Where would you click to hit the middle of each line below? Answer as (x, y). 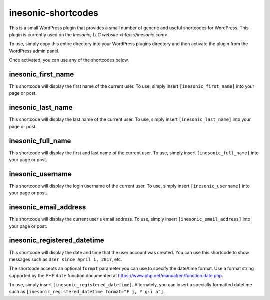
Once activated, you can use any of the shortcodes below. (69, 60)
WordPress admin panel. (34, 51)
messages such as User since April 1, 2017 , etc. (66, 259)
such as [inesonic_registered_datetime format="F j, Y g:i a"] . (87, 292)
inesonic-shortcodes (54, 13)
